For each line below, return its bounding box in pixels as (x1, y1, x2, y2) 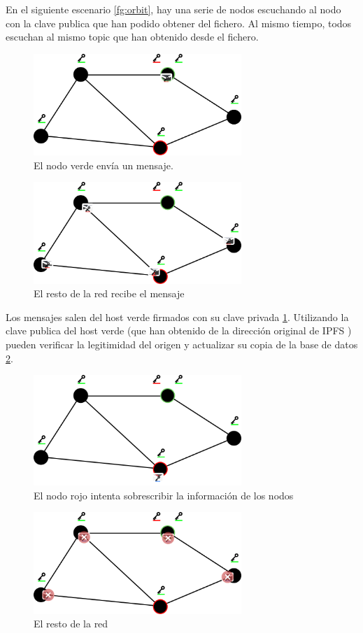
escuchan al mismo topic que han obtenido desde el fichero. (6, 29, 259, 44)
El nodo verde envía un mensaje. (34, 157, 173, 172)
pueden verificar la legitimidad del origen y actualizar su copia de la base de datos (6, 337, 358, 352)
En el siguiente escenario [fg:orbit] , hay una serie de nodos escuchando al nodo (6, 2, 341, 16)
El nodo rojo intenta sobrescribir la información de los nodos (34, 488, 294, 502)
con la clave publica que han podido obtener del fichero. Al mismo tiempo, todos (6, 15, 352, 30)
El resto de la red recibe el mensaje (34, 286, 185, 301)
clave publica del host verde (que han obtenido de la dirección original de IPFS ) (6, 323, 352, 338)
